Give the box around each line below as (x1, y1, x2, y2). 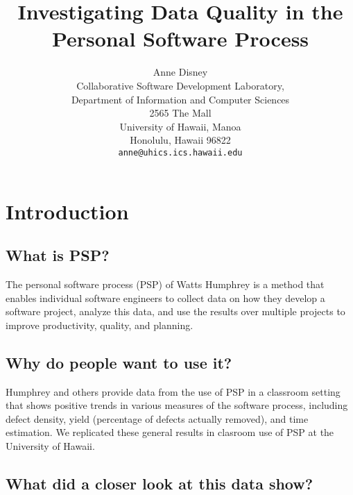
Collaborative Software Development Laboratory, (76, 78, 284, 92)
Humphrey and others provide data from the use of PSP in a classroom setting (6, 384, 341, 398)
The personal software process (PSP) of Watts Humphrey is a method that (6, 276, 325, 291)
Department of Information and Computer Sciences (71, 92, 290, 106)
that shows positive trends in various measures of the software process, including (6, 398, 348, 412)
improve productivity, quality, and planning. (6, 317, 193, 332)
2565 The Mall (149, 106, 212, 120)
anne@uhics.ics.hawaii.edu (118, 147, 243, 158)
